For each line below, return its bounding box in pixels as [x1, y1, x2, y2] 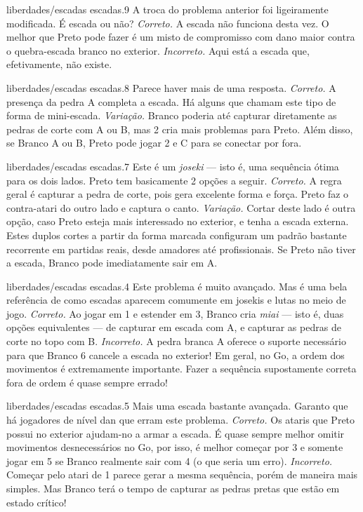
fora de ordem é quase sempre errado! [6, 375, 168, 389]
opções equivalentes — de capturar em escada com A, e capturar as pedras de [6, 320, 341, 335]
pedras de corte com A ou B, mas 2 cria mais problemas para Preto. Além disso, [6, 121, 353, 136]
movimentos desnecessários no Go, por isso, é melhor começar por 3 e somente [6, 440, 343, 454]
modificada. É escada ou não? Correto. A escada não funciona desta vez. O [6, 15, 329, 30]
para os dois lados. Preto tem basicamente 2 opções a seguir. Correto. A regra [6, 173, 342, 187]
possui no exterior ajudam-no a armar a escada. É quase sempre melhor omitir [6, 426, 345, 440]
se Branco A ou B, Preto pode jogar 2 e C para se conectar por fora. [6, 135, 302, 150]
